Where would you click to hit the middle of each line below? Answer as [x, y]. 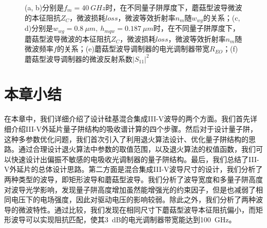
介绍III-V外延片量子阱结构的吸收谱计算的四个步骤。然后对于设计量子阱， [134, 129]
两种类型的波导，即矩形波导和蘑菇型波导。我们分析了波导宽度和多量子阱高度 [133, 179]
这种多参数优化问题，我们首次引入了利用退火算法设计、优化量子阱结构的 [126, 139]
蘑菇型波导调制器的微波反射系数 [79, 58]
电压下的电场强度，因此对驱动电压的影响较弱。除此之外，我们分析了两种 [133, 199]
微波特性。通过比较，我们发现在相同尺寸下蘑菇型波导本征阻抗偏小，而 [137, 209]
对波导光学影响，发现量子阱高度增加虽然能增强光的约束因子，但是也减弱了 [130, 189]
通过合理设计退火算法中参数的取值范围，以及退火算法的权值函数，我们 [137, 149]
